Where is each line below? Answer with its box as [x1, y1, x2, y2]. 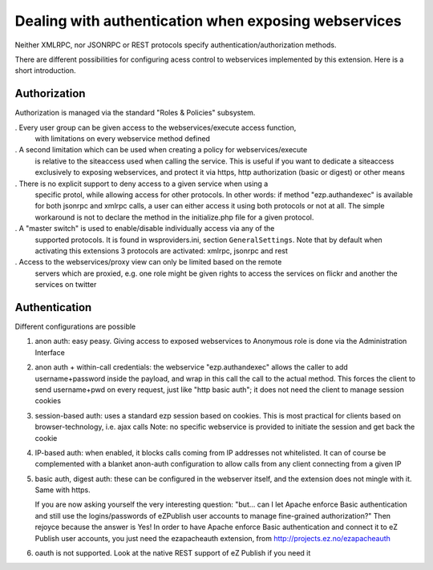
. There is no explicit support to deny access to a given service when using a [14, 179, 269, 188]
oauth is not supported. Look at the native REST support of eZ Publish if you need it [34, 548, 311, 558]
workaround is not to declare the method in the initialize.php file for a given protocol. [34, 212, 314, 222]
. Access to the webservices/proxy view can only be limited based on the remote [14, 257, 282, 267]
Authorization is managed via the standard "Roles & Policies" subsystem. [14, 108, 256, 118]
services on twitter [34, 280, 97, 289]
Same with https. [34, 485, 91, 495]
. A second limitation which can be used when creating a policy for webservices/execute [14, 145, 308, 155]
